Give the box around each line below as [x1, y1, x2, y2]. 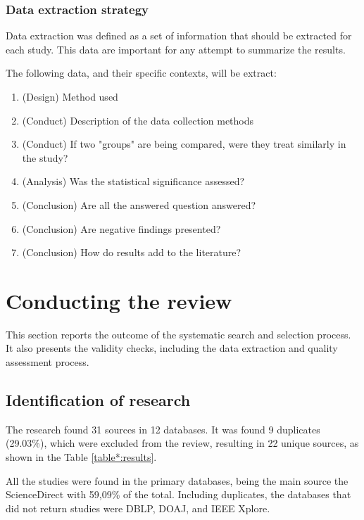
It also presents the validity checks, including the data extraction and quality [6, 341, 338, 355]
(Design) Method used [22, 89, 118, 103]
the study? [22, 150, 68, 165]
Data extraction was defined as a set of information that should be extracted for [6, 28, 352, 43]
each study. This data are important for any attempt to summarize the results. [6, 42, 346, 56]
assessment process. [6, 355, 89, 369]
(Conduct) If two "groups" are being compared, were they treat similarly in [22, 137, 346, 151]
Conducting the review [6, 286, 232, 315]
